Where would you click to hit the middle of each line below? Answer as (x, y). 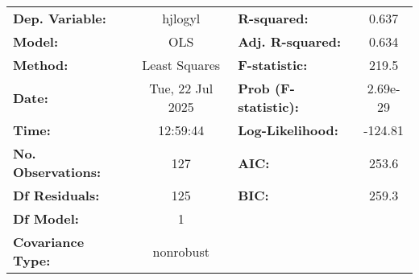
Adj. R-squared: (290, 41)
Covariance (49, 242)
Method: (41, 65)
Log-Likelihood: (288, 130)
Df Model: (46, 218)
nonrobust (181, 251)
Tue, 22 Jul (181, 88)
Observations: (57, 172)
